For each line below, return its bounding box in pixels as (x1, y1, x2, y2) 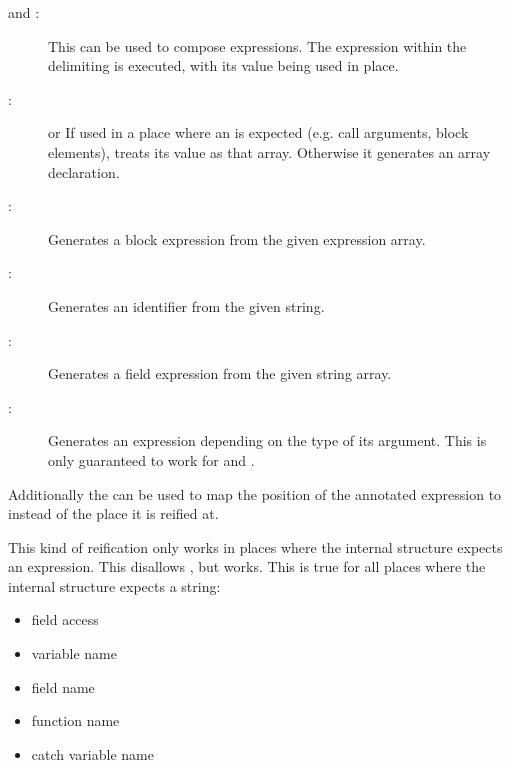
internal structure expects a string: (8, 575, 221, 596)
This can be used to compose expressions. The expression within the (48, 35, 467, 56)
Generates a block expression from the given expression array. (48, 228, 426, 249)
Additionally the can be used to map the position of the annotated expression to (8, 483, 502, 504)
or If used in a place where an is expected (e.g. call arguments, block (48, 122, 469, 143)
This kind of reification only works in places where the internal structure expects (8, 536, 503, 557)
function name (31, 710, 120, 731)
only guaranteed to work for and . (48, 449, 255, 470)
